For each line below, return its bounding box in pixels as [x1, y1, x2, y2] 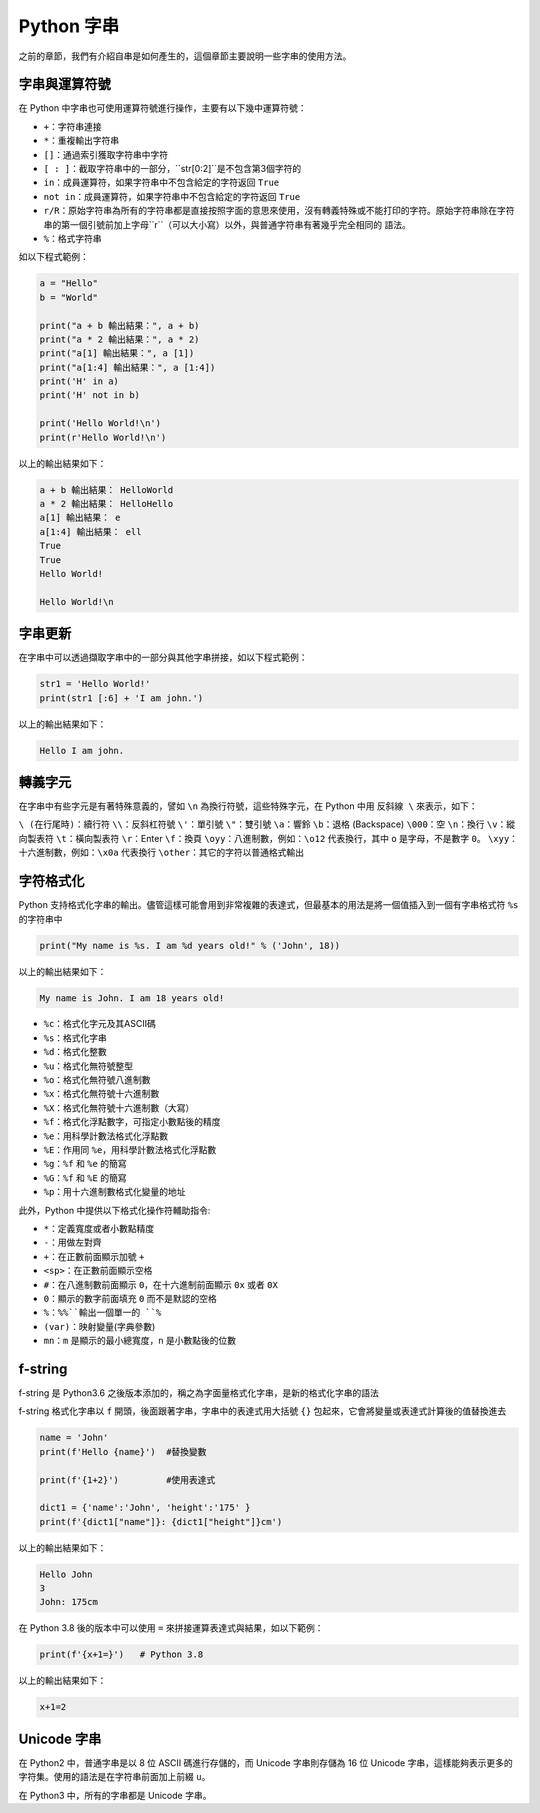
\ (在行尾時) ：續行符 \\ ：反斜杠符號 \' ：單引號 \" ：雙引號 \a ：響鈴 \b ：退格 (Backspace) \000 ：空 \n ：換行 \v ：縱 [18, 818, 515, 830]
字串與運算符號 [18, 76, 111, 93]
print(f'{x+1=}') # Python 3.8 [39, 1649, 204, 1660]
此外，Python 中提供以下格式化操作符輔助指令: [18, 1204, 211, 1216]
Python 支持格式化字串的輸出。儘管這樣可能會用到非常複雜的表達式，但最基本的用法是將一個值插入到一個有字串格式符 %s [18, 899, 519, 911]
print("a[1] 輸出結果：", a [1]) [39, 348, 195, 359]
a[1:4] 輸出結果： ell [39, 526, 142, 537]
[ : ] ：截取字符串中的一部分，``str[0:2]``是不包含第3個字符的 [43, 163, 302, 175]
